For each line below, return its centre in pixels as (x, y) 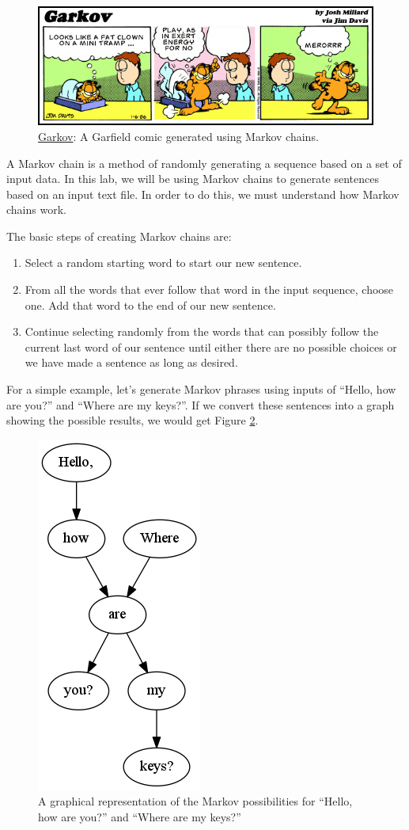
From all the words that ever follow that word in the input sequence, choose (209, 289)
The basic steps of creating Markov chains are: (119, 236)
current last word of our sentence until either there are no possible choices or (211, 346)
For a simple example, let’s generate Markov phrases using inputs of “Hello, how (201, 389)
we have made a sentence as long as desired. (131, 362)
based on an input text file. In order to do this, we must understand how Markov (203, 194)
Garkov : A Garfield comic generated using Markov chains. (178, 136)
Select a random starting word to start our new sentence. (163, 263)
